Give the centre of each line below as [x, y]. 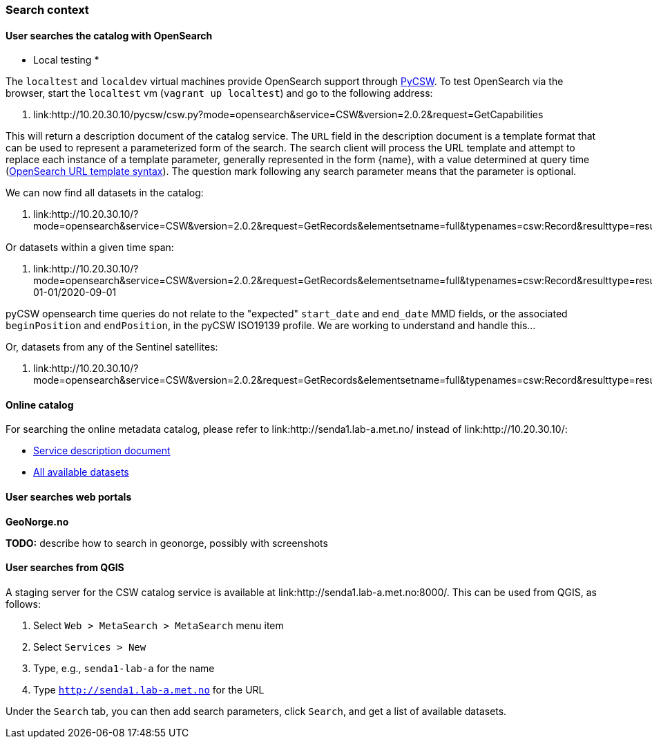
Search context [47, 10]
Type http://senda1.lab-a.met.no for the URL [149, 689]
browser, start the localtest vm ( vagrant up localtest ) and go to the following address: [219, 93]
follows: [23, 604]
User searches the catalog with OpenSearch [109, 35]
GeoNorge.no [37, 521]
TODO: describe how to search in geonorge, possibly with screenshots [167, 543]
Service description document [102, 451]
